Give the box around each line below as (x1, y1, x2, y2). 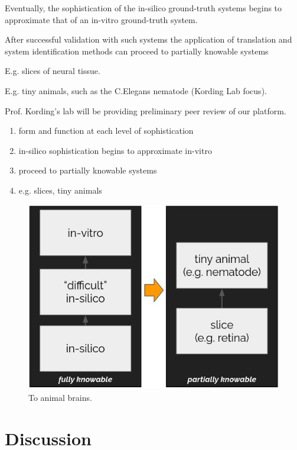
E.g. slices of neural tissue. (5, 65, 100, 77)
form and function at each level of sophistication (18, 124, 194, 137)
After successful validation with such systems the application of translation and (5, 33, 292, 46)
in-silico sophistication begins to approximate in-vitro (18, 144, 212, 156)
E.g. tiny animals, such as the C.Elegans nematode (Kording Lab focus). (5, 84, 267, 97)
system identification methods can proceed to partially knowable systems (5, 44, 269, 57)
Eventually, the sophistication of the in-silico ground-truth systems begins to (5, 2, 282, 14)
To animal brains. (28, 391, 92, 403)
